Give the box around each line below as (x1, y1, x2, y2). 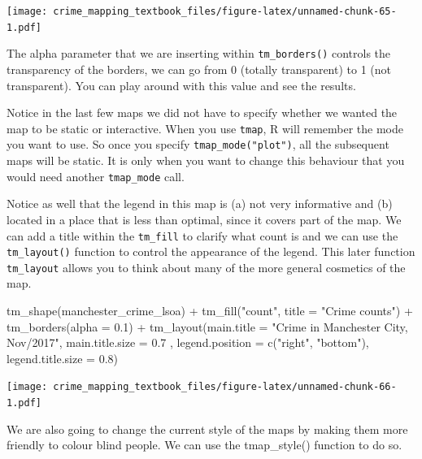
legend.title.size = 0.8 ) (7, 349, 118, 366)
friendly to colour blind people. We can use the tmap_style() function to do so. (7, 436, 402, 453)
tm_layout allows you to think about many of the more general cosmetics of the (7, 258, 406, 275)
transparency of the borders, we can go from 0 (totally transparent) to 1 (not (7, 60, 392, 77)
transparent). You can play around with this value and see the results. (7, 76, 356, 93)
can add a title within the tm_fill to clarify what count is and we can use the (7, 227, 398, 244)
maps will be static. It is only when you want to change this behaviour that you (7, 152, 405, 169)
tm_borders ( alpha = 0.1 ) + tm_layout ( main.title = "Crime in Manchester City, (7, 318, 408, 335)
